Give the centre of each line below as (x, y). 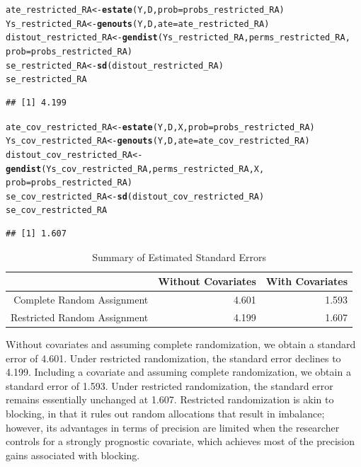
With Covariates (307, 281)
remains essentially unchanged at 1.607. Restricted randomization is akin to (170, 399)
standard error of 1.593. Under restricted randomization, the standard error (170, 385)
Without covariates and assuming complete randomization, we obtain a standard (181, 344)
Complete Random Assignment (81, 300)
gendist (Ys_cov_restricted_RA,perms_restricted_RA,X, (135, 169)
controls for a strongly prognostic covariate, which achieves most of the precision (180, 441)
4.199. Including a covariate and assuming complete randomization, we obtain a (178, 372)
